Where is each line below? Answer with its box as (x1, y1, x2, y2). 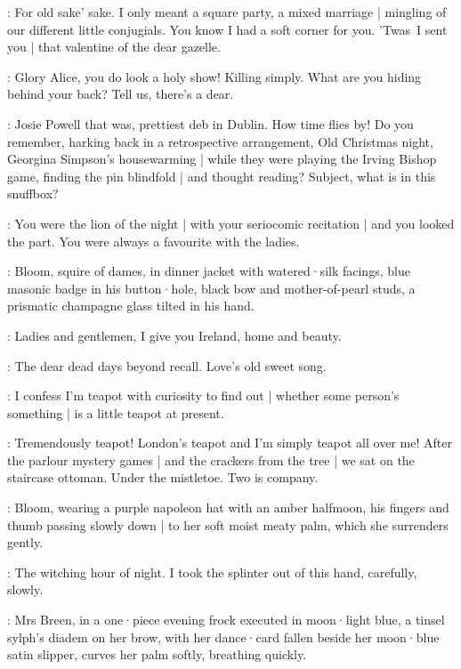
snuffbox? (7, 184, 59, 203)
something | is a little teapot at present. (7, 403, 224, 422)
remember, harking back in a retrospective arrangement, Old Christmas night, (7, 132, 433, 150)
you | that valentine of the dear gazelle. (7, 37, 221, 56)
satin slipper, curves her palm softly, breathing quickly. (7, 645, 307, 664)
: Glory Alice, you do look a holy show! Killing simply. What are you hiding (7, 67, 422, 85)
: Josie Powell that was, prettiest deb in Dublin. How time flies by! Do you (7, 114, 414, 133)
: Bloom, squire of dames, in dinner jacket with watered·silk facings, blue (7, 262, 410, 280)
